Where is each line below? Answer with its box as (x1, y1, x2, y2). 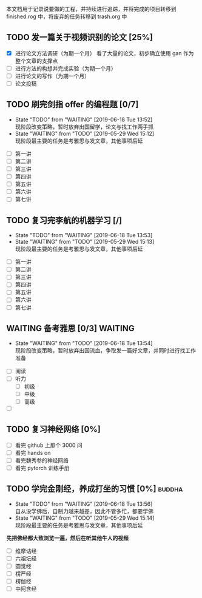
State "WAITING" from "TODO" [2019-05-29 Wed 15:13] (15, 238, 155, 246)
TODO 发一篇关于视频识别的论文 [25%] (6, 32, 153, 42)
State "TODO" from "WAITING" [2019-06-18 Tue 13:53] (15, 232, 153, 239)
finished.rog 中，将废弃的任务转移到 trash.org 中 (6, 13, 127, 20)
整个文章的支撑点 (15, 57, 58, 64)
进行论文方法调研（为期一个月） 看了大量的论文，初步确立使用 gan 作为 (15, 49, 194, 56)
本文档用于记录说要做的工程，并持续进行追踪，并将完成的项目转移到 (6, 5, 177, 12)
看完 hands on (15, 449, 51, 456)
